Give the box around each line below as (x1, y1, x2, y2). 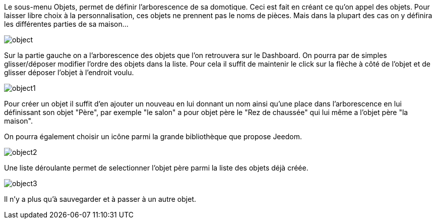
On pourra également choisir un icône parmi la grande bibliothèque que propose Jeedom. (4, 132, 302, 141)
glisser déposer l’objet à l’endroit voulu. (4, 68, 134, 77)
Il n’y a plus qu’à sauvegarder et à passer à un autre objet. (4, 195, 197, 203)
